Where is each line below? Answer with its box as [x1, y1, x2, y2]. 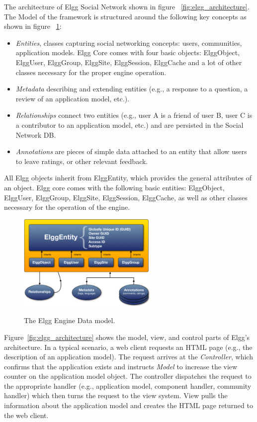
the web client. [4, 410, 49, 420]
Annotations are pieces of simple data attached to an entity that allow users [15, 146, 247, 157]
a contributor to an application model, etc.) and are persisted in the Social [15, 119, 244, 130]
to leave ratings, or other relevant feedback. [15, 156, 148, 166]
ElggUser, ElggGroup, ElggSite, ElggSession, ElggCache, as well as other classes [4, 192, 248, 202]
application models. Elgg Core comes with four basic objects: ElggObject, [15, 47, 240, 58]
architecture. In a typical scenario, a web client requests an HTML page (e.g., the [4, 341, 253, 352]
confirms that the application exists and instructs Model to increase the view [4, 361, 238, 371]
